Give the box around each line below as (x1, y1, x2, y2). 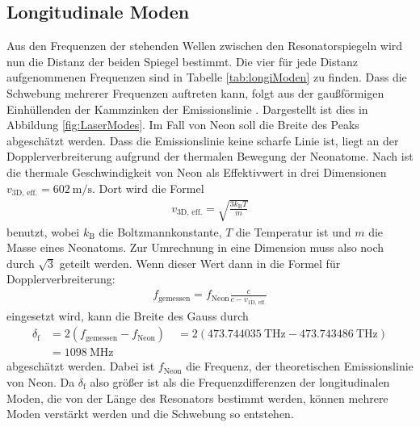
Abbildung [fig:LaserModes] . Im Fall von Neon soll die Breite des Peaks (6, 116, 359, 133)
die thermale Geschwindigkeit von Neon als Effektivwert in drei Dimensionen (6, 163, 387, 180)
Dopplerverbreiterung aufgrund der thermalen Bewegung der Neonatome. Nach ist (6, 148, 414, 165)
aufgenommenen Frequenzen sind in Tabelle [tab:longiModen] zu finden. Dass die (6, 69, 407, 86)
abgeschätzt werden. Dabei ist (6, 358, 155, 375)
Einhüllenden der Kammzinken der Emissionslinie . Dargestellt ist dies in (6, 100, 368, 117)
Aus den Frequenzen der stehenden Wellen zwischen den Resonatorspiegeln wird (6, 37, 403, 54)
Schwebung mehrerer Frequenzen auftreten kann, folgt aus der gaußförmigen (6, 84, 384, 101)
